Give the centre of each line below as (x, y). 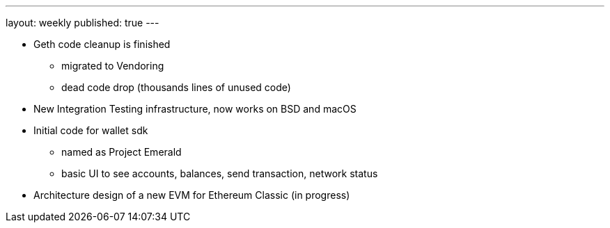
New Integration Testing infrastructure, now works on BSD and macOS (195, 109)
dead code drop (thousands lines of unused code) (176, 87)
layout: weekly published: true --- (83, 23)
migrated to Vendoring (113, 66)
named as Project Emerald (122, 152)
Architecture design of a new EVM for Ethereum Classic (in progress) (192, 195)
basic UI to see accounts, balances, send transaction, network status (220, 173)
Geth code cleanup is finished (102, 44)
